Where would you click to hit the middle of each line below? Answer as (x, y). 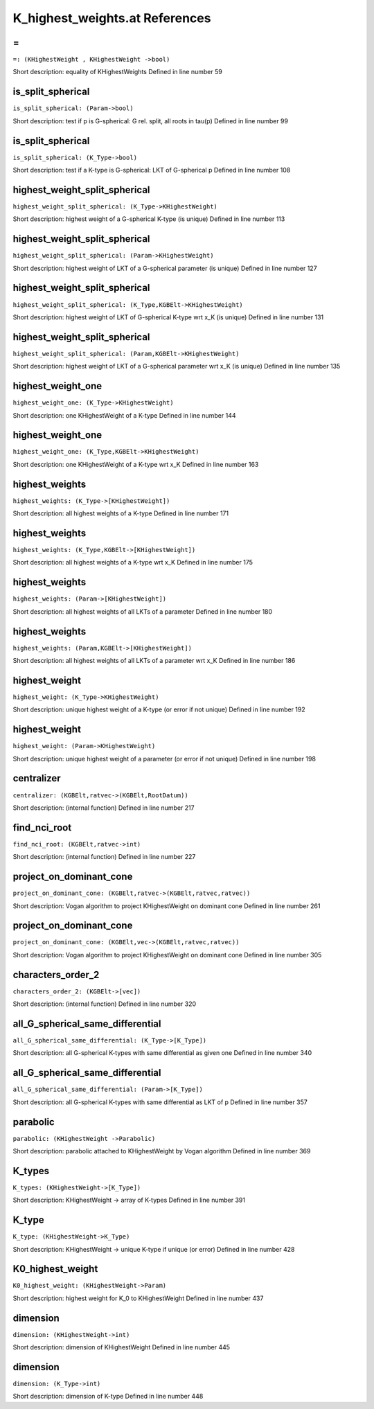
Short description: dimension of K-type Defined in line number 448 (108, 1397)
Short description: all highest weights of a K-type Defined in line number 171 (121, 513)
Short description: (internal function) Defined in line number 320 (105, 1004)
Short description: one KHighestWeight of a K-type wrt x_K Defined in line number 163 (136, 464)
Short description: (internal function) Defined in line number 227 (104, 857)
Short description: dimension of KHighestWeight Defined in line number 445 (122, 1347)
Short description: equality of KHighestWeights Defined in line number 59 (118, 72)
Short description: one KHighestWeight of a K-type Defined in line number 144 (124, 415)
